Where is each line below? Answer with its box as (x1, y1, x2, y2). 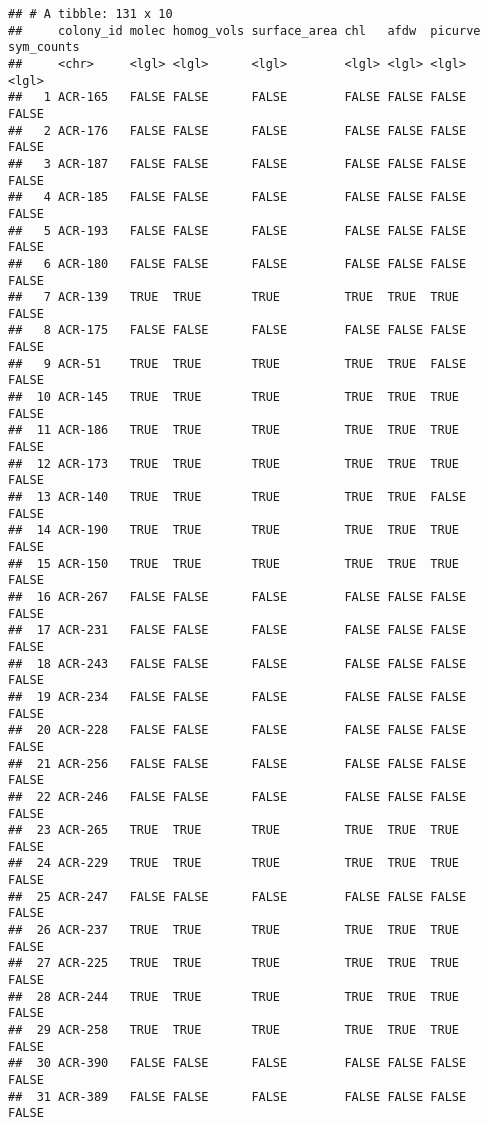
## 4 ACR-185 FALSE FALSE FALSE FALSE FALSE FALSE (8, 190, 467, 205)
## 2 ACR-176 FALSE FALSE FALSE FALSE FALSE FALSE (8, 123, 467, 138)
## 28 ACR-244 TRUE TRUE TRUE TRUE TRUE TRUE (8, 989, 460, 1004)
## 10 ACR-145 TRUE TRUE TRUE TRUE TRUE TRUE (8, 390, 460, 405)
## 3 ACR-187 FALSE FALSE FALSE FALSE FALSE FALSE (8, 156, 467, 171)
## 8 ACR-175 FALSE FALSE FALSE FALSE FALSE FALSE (8, 323, 467, 338)
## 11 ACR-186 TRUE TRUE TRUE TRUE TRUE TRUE (8, 423, 460, 438)
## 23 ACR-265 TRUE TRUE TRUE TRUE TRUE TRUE (8, 823, 460, 838)
